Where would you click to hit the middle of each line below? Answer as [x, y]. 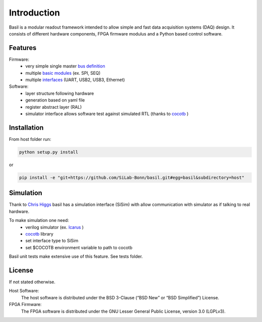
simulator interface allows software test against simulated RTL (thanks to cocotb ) [107, 114]
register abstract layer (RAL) [54, 107]
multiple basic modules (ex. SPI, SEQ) [63, 73]
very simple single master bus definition [65, 66]
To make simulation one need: [39, 220]
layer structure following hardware [60, 93]
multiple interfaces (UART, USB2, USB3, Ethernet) [75, 80]
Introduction [34, 13]
